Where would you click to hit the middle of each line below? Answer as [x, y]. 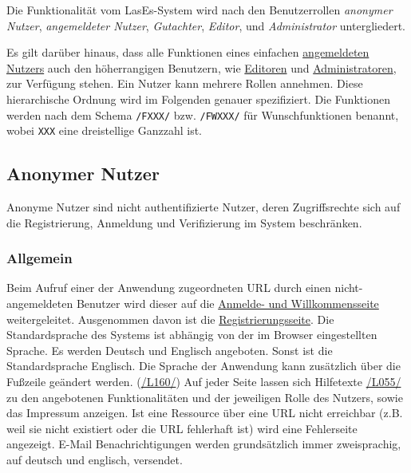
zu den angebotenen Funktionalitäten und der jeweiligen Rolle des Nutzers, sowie [205, 397]
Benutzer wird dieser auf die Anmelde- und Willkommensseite [227, 304]
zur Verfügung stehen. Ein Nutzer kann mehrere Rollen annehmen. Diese [185, 83]
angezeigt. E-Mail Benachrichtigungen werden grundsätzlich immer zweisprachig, [204, 444]
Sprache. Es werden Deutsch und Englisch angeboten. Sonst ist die [170, 350]
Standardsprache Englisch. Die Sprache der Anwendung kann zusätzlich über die [204, 366]
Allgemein [40, 258]
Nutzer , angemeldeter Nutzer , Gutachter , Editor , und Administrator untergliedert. [206, 25]
